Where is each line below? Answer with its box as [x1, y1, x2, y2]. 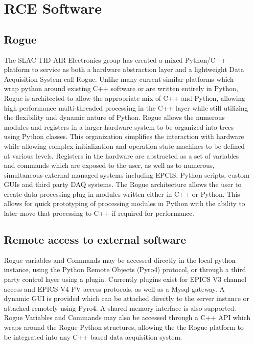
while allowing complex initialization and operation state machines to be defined [4, 140, 245, 151]
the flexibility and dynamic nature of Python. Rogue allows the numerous [4, 112, 225, 122]
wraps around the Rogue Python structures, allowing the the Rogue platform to [4, 322, 244, 332]
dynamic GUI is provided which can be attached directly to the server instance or [4, 293, 250, 303]
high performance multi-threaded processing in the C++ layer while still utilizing [4, 102, 248, 113]
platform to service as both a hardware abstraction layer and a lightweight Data [4, 64, 244, 74]
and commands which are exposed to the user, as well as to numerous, [4, 160, 215, 170]
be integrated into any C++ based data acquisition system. [4, 331, 182, 342]
